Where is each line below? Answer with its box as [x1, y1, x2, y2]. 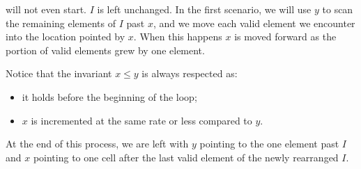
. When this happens [133, 29, 222, 44]
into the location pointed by [6, 29, 125, 44]
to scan [322, 2, 353, 16]
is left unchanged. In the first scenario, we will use [97, 2, 312, 16]
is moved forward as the [234, 29, 337, 44]
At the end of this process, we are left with [6, 136, 189, 151]
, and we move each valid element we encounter [153, 15, 355, 30]
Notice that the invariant [6, 66, 112, 81]
